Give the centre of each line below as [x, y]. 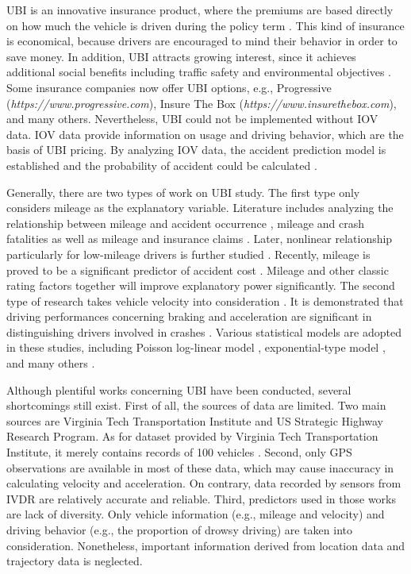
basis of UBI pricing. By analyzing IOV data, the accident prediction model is [196, 150]
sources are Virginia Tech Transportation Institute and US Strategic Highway [195, 420]
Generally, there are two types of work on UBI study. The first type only [183, 192]
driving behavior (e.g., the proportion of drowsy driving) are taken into [179, 530]
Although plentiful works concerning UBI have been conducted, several [179, 389]
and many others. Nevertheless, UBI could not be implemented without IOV [192, 119]
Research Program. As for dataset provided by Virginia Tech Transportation [192, 436]
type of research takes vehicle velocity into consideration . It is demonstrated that [205, 300]
